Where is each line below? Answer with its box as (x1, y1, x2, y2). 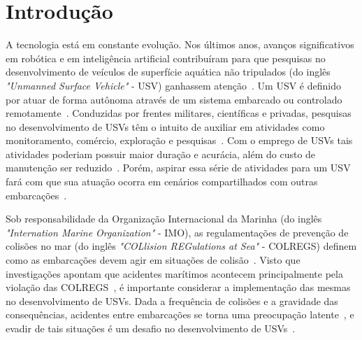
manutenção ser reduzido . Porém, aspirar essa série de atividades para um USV (6, 160, 351, 175)
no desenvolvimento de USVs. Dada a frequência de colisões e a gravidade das (6, 293, 338, 308)
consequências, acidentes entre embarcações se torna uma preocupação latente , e (6, 307, 354, 322)
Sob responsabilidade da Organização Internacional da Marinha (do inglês (6, 211, 322, 226)
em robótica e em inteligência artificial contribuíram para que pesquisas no (6, 50, 326, 65)
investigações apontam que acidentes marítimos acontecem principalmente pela (6, 266, 343, 281)
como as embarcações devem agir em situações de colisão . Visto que (6, 253, 301, 267)
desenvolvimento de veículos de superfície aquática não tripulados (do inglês (6, 64, 331, 79)
